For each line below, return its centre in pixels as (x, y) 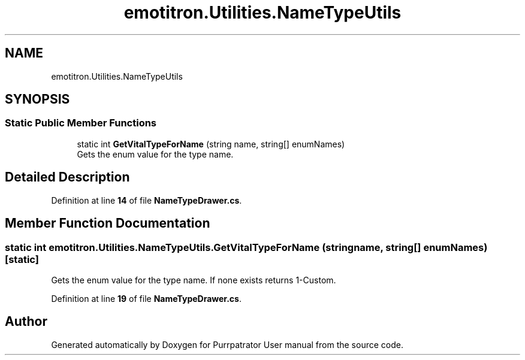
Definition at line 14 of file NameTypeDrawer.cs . (147, 200)
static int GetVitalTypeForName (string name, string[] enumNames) (211, 144)
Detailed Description (67, 177)
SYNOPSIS (37, 99)
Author (26, 322)
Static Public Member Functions (81, 123)
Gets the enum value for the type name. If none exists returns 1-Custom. (194, 280)
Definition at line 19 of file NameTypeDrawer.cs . (146, 298)
